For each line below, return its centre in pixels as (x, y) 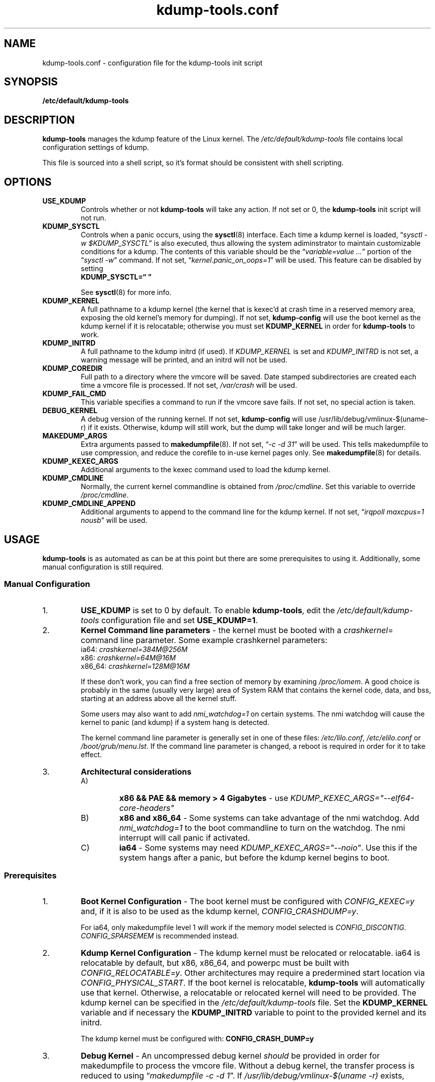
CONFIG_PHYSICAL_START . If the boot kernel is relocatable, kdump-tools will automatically (253, 983)
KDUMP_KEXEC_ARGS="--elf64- (352, 798)
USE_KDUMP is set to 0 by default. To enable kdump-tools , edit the (208, 610)
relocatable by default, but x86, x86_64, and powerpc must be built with (215, 963)
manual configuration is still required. (103, 567)
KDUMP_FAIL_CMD (74, 394)
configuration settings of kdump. (96, 147)
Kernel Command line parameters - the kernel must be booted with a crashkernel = (237, 630)
